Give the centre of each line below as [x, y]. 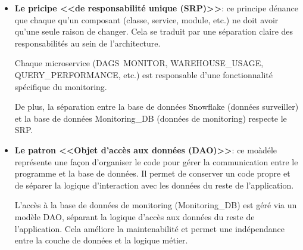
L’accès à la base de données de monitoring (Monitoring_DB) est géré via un [156, 205]
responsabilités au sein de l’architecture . [88, 43]
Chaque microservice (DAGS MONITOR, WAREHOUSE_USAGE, [139, 63]
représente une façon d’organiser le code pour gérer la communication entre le [156, 161]
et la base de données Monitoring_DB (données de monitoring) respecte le [151, 118]
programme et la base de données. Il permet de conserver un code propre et [152, 173]
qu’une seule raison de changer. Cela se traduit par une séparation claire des [154, 31]
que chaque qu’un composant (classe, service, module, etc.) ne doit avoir [146, 19]
